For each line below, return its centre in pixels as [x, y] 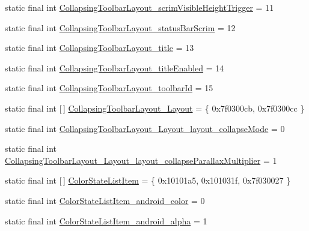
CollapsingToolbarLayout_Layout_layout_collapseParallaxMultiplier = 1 [141, 160]
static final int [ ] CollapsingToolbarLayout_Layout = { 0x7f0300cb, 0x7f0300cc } [155, 108]
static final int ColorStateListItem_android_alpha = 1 [106, 220]
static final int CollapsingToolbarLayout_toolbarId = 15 [109, 88]
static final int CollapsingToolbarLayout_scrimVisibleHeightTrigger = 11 [139, 7]
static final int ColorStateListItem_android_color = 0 [105, 200]
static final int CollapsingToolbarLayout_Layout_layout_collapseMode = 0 [145, 128]
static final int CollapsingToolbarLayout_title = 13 [99, 48]
